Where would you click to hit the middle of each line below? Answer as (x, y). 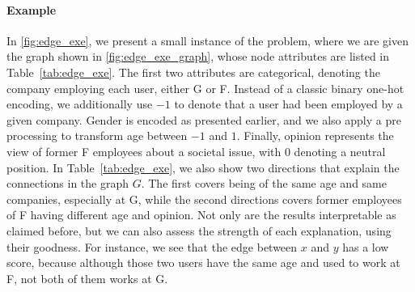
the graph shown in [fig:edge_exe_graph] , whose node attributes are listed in (198, 56)
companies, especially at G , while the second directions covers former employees (204, 199)
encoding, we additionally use (80, 104)
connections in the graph (68, 183)
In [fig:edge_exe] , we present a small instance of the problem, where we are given (207, 40)
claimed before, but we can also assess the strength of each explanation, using (199, 230)
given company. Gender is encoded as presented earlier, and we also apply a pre (204, 119)
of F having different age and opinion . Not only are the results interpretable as (201, 215)
